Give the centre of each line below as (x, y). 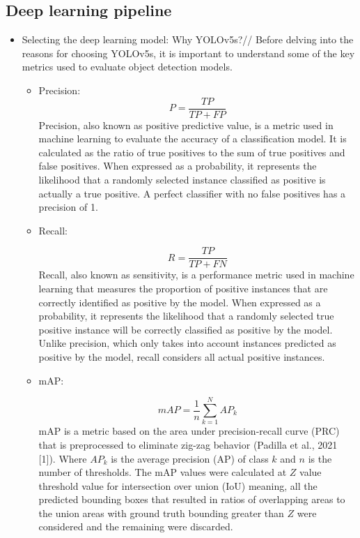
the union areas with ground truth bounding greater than (161, 513)
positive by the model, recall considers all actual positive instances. (182, 357)
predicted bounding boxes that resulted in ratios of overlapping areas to (192, 499)
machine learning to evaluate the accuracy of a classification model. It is (193, 139)
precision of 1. (68, 207)
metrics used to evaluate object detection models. (127, 67)
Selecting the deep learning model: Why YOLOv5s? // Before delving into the (188, 39)
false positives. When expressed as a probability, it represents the (178, 166)
